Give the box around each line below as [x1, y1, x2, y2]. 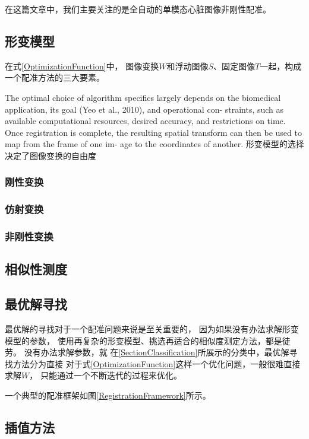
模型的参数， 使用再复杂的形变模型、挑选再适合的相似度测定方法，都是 [5, 334, 282, 346]
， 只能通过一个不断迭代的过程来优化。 [29, 369, 182, 381]
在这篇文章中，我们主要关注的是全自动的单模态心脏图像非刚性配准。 [5, 3, 271, 15]
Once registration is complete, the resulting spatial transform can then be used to [5, 126, 302, 138]
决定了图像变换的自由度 [5, 149, 96, 161]
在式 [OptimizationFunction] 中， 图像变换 [5, 59, 159, 72]
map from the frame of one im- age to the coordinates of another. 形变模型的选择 [5, 138, 304, 150]
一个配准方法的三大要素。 [5, 71, 105, 84]
